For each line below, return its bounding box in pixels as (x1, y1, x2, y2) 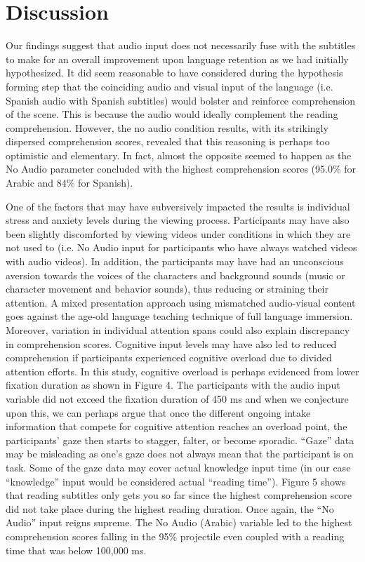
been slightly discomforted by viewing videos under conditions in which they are (6, 226, 351, 241)
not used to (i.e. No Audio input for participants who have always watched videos (6, 240, 357, 255)
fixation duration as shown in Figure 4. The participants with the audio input (6, 377, 340, 392)
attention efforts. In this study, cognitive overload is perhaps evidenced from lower (6, 363, 359, 378)
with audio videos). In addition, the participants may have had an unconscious (6, 254, 344, 269)
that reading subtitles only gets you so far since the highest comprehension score (6, 488, 352, 502)
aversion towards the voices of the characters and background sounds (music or (6, 267, 345, 282)
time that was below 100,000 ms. (6, 542, 147, 557)
